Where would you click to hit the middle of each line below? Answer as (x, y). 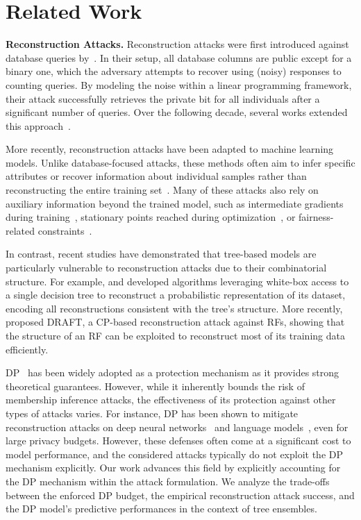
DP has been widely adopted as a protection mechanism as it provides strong (173, 372)
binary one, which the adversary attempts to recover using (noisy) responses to (174, 71)
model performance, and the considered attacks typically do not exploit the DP (175, 454)
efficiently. (27, 349)
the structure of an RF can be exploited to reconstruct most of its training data (175, 335)
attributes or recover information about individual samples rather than (156, 176)
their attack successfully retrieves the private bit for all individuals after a (163, 98)
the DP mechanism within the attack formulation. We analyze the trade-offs (168, 481)
